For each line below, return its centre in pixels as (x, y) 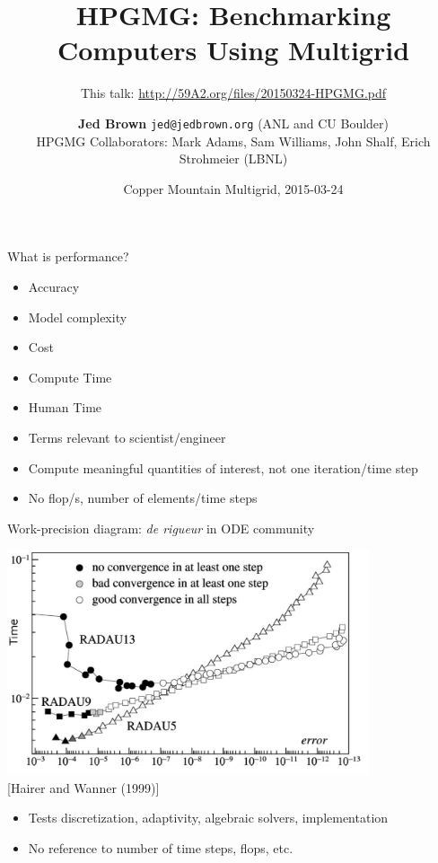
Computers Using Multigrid (233, 50)
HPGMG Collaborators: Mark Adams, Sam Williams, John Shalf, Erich (233, 141)
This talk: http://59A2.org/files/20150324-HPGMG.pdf (233, 93)
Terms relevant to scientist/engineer (127, 437)
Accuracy (54, 286)
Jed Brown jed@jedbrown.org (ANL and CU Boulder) (233, 123)
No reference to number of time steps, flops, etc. (161, 847)
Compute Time (70, 377)
